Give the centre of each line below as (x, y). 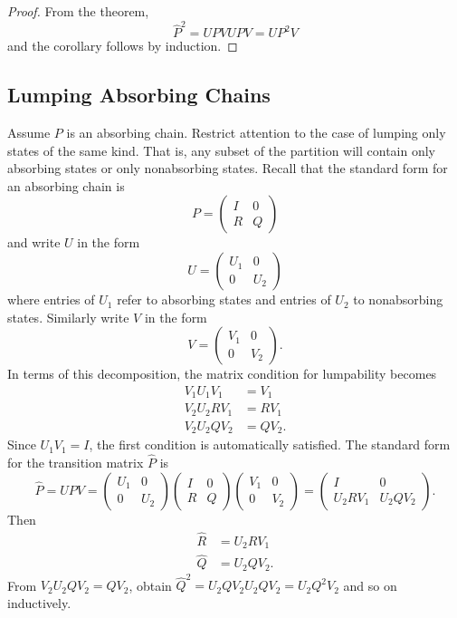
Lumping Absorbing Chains (139, 95)
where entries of (51, 299)
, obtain (150, 585)
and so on (370, 585)
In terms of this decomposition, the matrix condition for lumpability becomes (222, 374)
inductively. (39, 603)
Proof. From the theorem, (78, 11)
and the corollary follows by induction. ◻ (123, 46)
